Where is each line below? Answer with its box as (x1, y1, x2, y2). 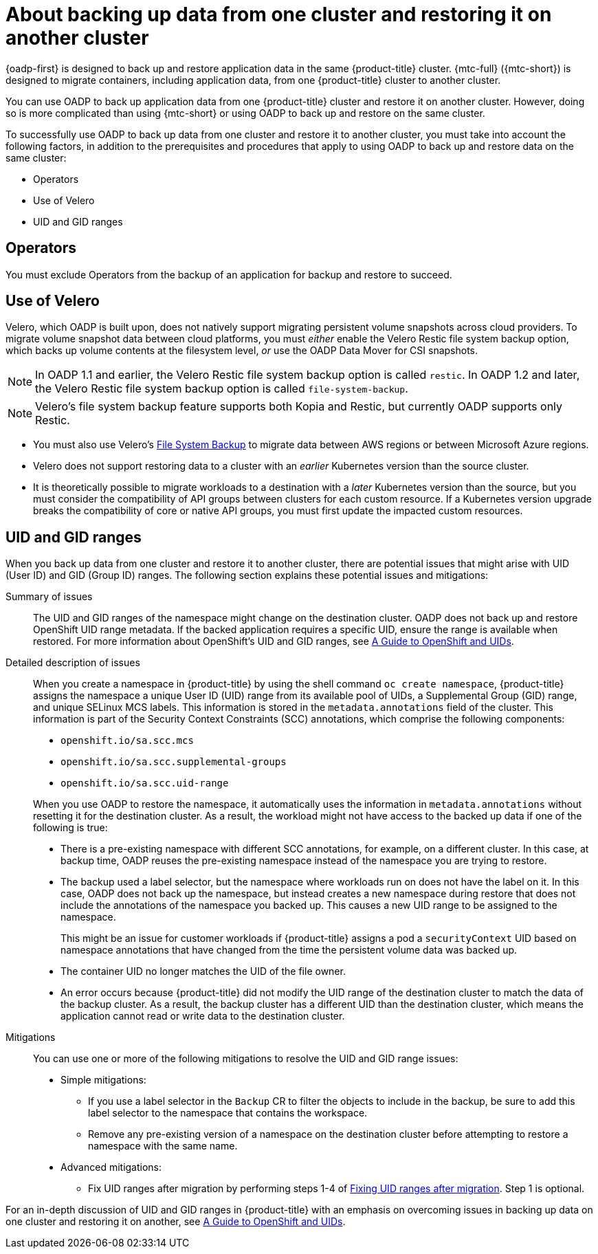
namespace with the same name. (88, 1140, 238, 1152)
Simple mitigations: (60, 1074, 146, 1086)
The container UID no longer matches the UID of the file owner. (60, 965, 346, 978)
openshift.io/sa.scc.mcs (60, 735, 194, 747)
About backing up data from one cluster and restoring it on (5, 3, 552, 26)
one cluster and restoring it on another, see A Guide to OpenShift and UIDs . (5, 1215, 346, 1228)
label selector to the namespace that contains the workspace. (88, 1107, 368, 1119)
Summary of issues (5, 591, 93, 603)
